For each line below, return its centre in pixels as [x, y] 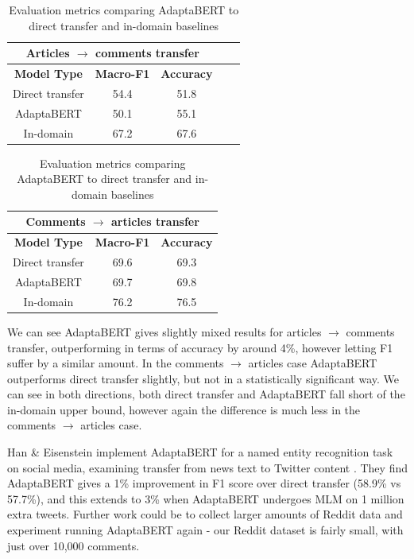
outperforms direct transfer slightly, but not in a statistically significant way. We [203, 378]
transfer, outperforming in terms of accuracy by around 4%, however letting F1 [200, 347]
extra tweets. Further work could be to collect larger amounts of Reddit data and [205, 514]
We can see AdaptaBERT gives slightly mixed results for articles [164, 331]
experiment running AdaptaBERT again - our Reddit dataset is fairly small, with [205, 530]
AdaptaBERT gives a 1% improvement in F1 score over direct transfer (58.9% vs [204, 483]
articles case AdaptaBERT [313, 363]
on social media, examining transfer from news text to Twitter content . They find [207, 467]
